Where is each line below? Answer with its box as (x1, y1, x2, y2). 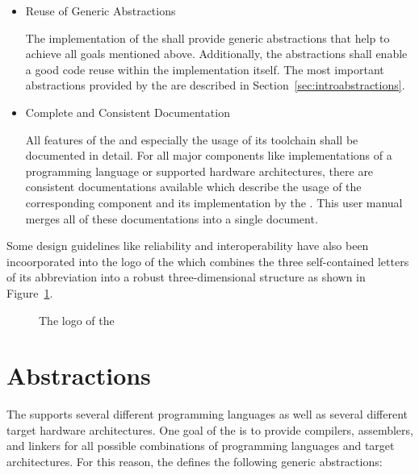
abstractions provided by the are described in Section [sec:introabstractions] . (25, 77, 405, 94)
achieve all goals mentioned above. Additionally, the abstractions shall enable (25, 45, 408, 62)
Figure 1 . (6, 284, 53, 301)
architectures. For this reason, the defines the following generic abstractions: (6, 453, 383, 469)
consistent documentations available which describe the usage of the (25, 178, 362, 195)
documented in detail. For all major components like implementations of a (25, 147, 392, 164)
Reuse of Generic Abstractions (25, 2, 176, 19)
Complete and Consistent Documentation (25, 103, 230, 120)
